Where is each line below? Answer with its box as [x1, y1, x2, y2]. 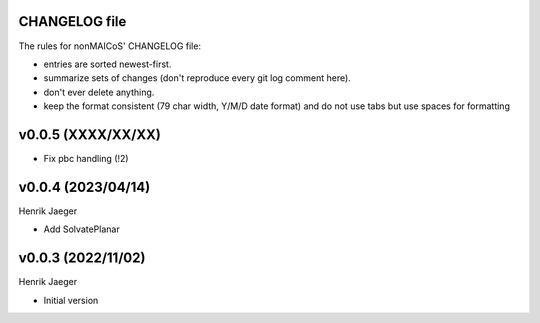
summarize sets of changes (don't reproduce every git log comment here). [43, 72, 352, 84]
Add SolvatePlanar [43, 223, 120, 235]
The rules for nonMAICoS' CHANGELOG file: [18, 40, 202, 52]
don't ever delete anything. [43, 86, 155, 98]
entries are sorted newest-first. [43, 58, 172, 70]
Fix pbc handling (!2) [43, 152, 129, 164]
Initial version [43, 294, 99, 306]
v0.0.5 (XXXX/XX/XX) [18, 126, 162, 143]
